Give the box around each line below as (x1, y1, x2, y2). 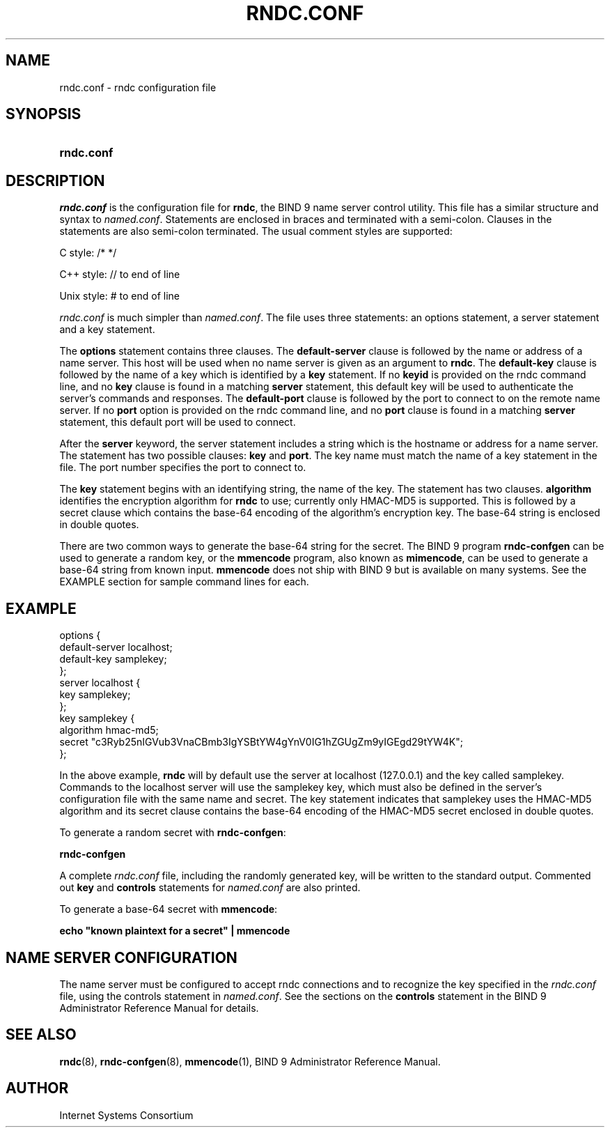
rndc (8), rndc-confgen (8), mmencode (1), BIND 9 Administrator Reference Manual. (59, 1055, 441, 1068)
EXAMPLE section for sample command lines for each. (59, 576, 309, 588)
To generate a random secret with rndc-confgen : (59, 826, 286, 839)
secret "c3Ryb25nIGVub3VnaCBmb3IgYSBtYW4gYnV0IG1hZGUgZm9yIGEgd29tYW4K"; (59, 736, 463, 748)
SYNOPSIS (6, 105, 81, 123)
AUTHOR (6, 1079, 69, 1097)
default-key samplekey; (59, 653, 167, 665)
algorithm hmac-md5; (59, 724, 159, 737)
